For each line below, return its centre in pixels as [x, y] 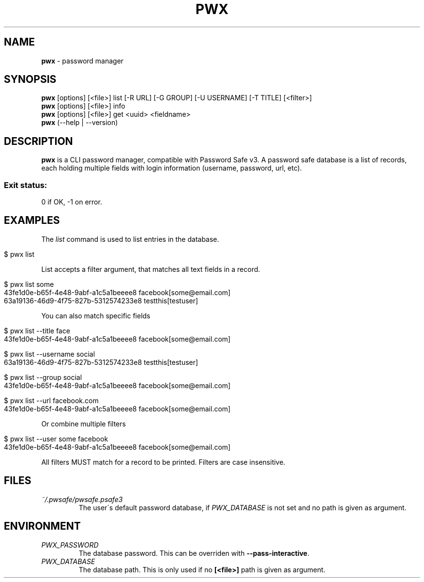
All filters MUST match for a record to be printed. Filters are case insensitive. [163, 462]
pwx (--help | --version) [80, 123]
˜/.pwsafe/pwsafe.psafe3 [82, 499]
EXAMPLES [32, 220]
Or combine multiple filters [83, 424]
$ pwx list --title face [37, 330]
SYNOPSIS [30, 79]
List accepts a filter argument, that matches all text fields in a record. [151, 269]
